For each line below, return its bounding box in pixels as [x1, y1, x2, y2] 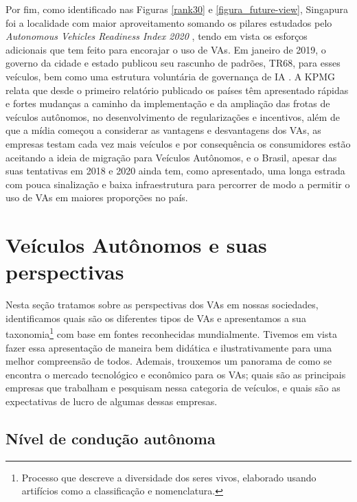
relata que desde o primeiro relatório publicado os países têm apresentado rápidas [5, 82, 349, 97]
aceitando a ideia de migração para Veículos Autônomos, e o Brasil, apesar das [5, 150, 337, 164]
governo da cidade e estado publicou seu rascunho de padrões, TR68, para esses [5, 56, 341, 70]
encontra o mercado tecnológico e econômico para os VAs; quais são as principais [5, 367, 346, 381]
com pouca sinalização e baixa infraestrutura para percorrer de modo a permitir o [5, 176, 350, 191]
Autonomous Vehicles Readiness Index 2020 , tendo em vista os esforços [5, 29, 308, 43]
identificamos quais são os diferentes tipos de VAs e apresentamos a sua [5, 310, 306, 325]
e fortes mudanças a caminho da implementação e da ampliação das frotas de [5, 96, 330, 111]
